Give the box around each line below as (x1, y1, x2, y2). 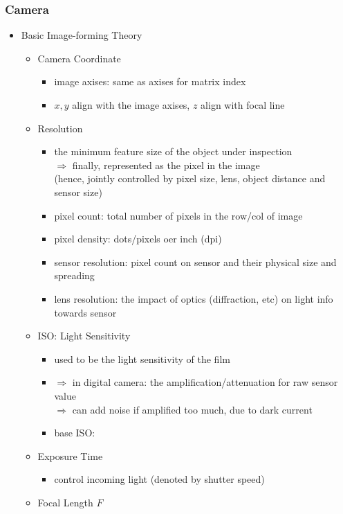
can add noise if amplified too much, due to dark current (72, 402, 313, 416)
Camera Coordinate (37, 51, 121, 65)
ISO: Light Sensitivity (37, 328, 131, 343)
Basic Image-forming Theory (21, 28, 142, 42)
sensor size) (54, 184, 102, 199)
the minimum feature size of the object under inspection (54, 144, 293, 159)
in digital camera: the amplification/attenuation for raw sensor (72, 375, 338, 389)
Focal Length (37, 495, 93, 509)
